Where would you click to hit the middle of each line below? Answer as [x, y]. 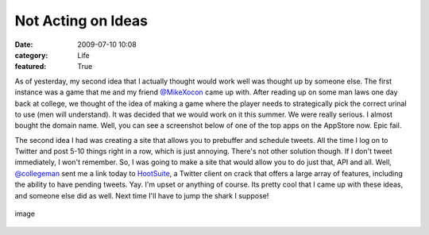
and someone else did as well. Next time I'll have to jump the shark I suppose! [142, 195]
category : [31, 55]
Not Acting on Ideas [81, 21]
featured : [31, 67]
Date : [24, 44]
